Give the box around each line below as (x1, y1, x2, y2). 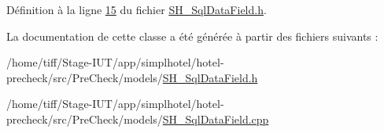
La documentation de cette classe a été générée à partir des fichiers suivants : (6, 27, 378, 44)
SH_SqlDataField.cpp (162, 110, 269, 127)
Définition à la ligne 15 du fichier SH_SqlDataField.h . (6, 2, 267, 17)
